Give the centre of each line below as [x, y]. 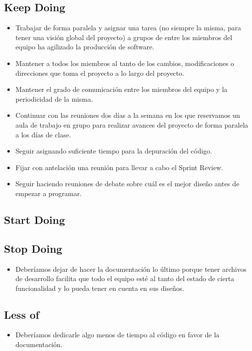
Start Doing [34, 219]
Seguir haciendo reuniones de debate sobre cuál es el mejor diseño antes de [127, 184]
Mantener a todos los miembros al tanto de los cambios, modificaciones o [125, 63]
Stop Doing [33, 248]
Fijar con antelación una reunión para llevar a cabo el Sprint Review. [119, 167]
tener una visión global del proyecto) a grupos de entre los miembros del [124, 37]
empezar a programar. [48, 193]
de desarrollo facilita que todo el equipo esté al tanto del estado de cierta [125, 278]
